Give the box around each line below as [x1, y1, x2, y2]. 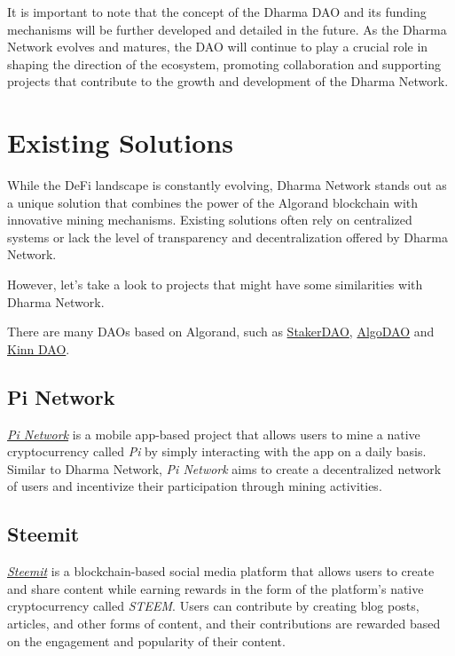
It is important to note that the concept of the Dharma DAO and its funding [7, 3, 427, 20]
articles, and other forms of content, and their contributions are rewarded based [7, 614, 441, 632]
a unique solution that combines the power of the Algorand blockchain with [7, 193, 419, 211]
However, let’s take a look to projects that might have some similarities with [7, 275, 423, 294]
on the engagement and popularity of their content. [7, 631, 286, 650]
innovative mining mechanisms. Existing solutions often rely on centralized [7, 210, 412, 229]
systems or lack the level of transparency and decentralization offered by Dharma [7, 227, 448, 246]
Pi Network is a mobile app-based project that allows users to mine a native [7, 424, 420, 443]
